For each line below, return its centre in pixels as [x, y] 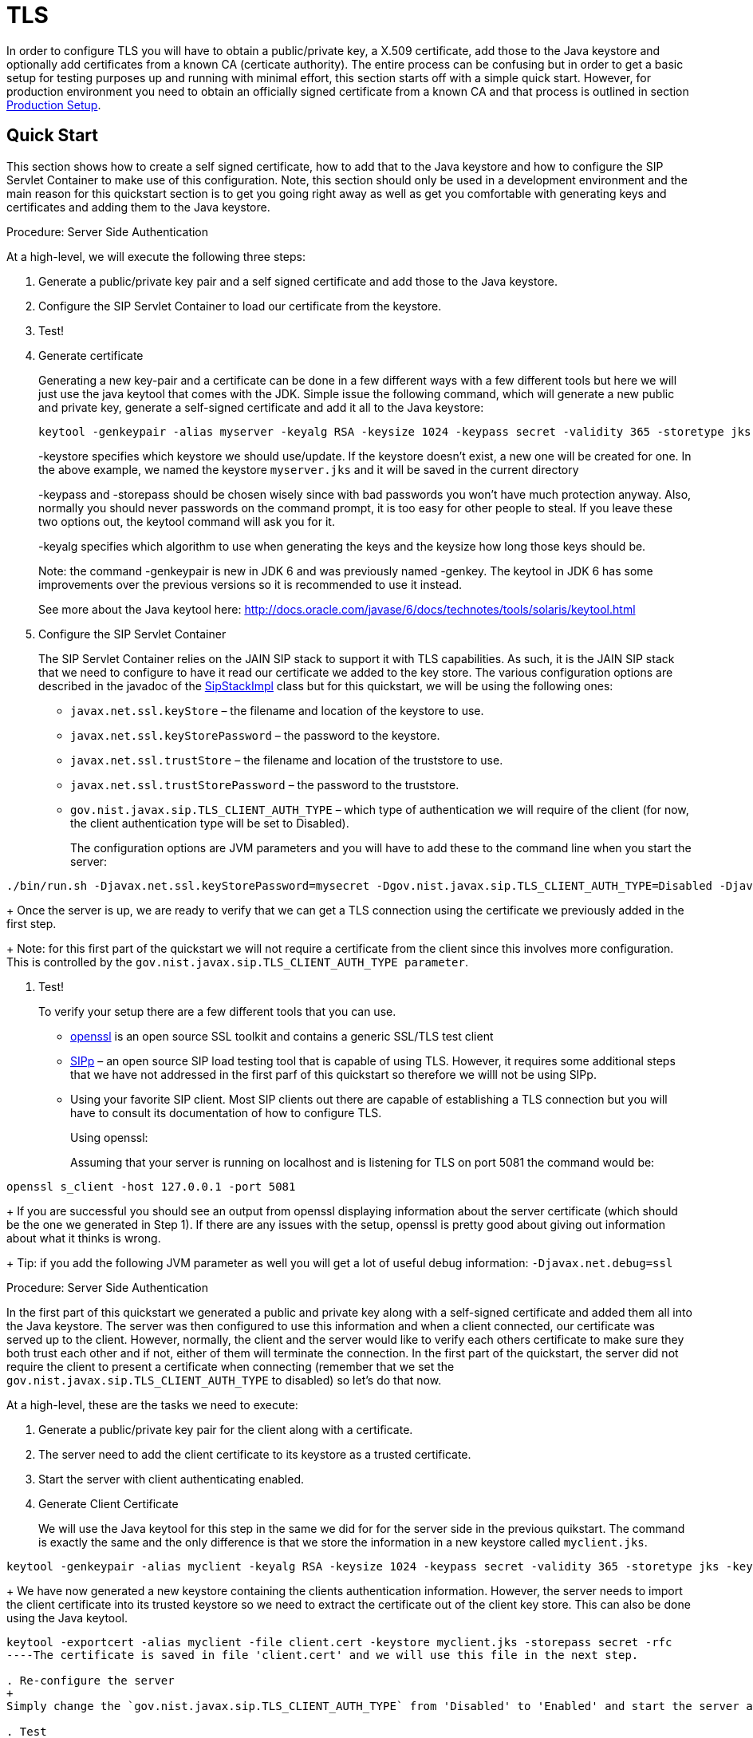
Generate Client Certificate [108, 1503]
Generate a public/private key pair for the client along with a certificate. [226, 1429]
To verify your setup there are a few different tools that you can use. [217, 1011]
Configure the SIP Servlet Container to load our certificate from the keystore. [240, 306]
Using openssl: [109, 1137]
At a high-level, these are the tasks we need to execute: [152, 1404]
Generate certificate [91, 355]
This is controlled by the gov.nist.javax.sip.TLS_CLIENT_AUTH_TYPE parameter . [238, 962]
